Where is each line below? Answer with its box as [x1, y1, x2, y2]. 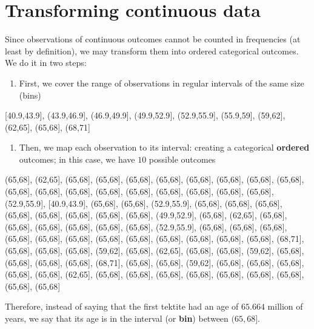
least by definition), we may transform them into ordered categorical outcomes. [5, 44, 299, 57]
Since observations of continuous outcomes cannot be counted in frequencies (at [5, 33, 301, 45]
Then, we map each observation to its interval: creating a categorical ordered [19, 141, 310, 154]
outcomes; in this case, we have [19, 152, 135, 165]
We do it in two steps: [5, 56, 87, 69]
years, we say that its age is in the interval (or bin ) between [5, 312, 229, 324]
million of [267, 300, 303, 313]
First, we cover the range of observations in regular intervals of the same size [19, 76, 304, 89]
